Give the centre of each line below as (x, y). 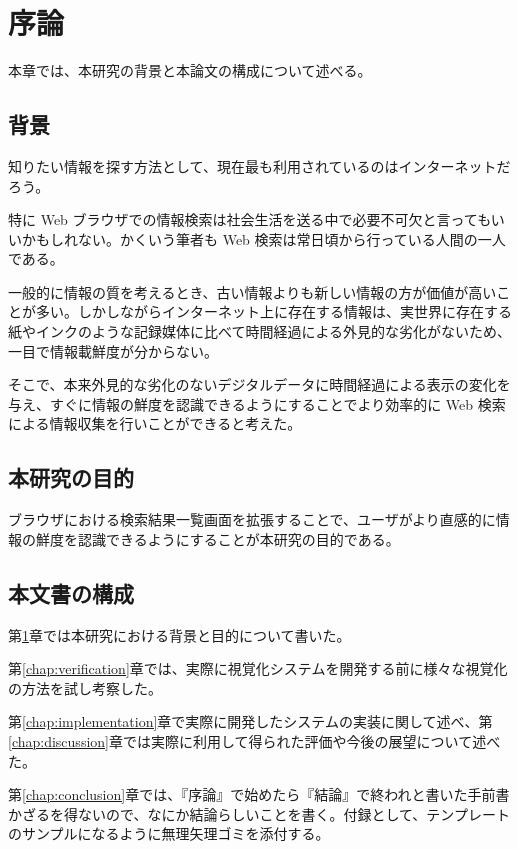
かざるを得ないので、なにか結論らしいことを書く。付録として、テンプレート (259, 813)
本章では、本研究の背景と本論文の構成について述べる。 (190, 70)
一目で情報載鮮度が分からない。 (113, 350)
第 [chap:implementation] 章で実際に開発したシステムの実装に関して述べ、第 (250, 721)
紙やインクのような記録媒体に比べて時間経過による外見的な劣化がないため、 (260, 331)
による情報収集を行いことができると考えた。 (155, 423)
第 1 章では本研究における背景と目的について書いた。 (179, 634)
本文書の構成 (71, 592)
